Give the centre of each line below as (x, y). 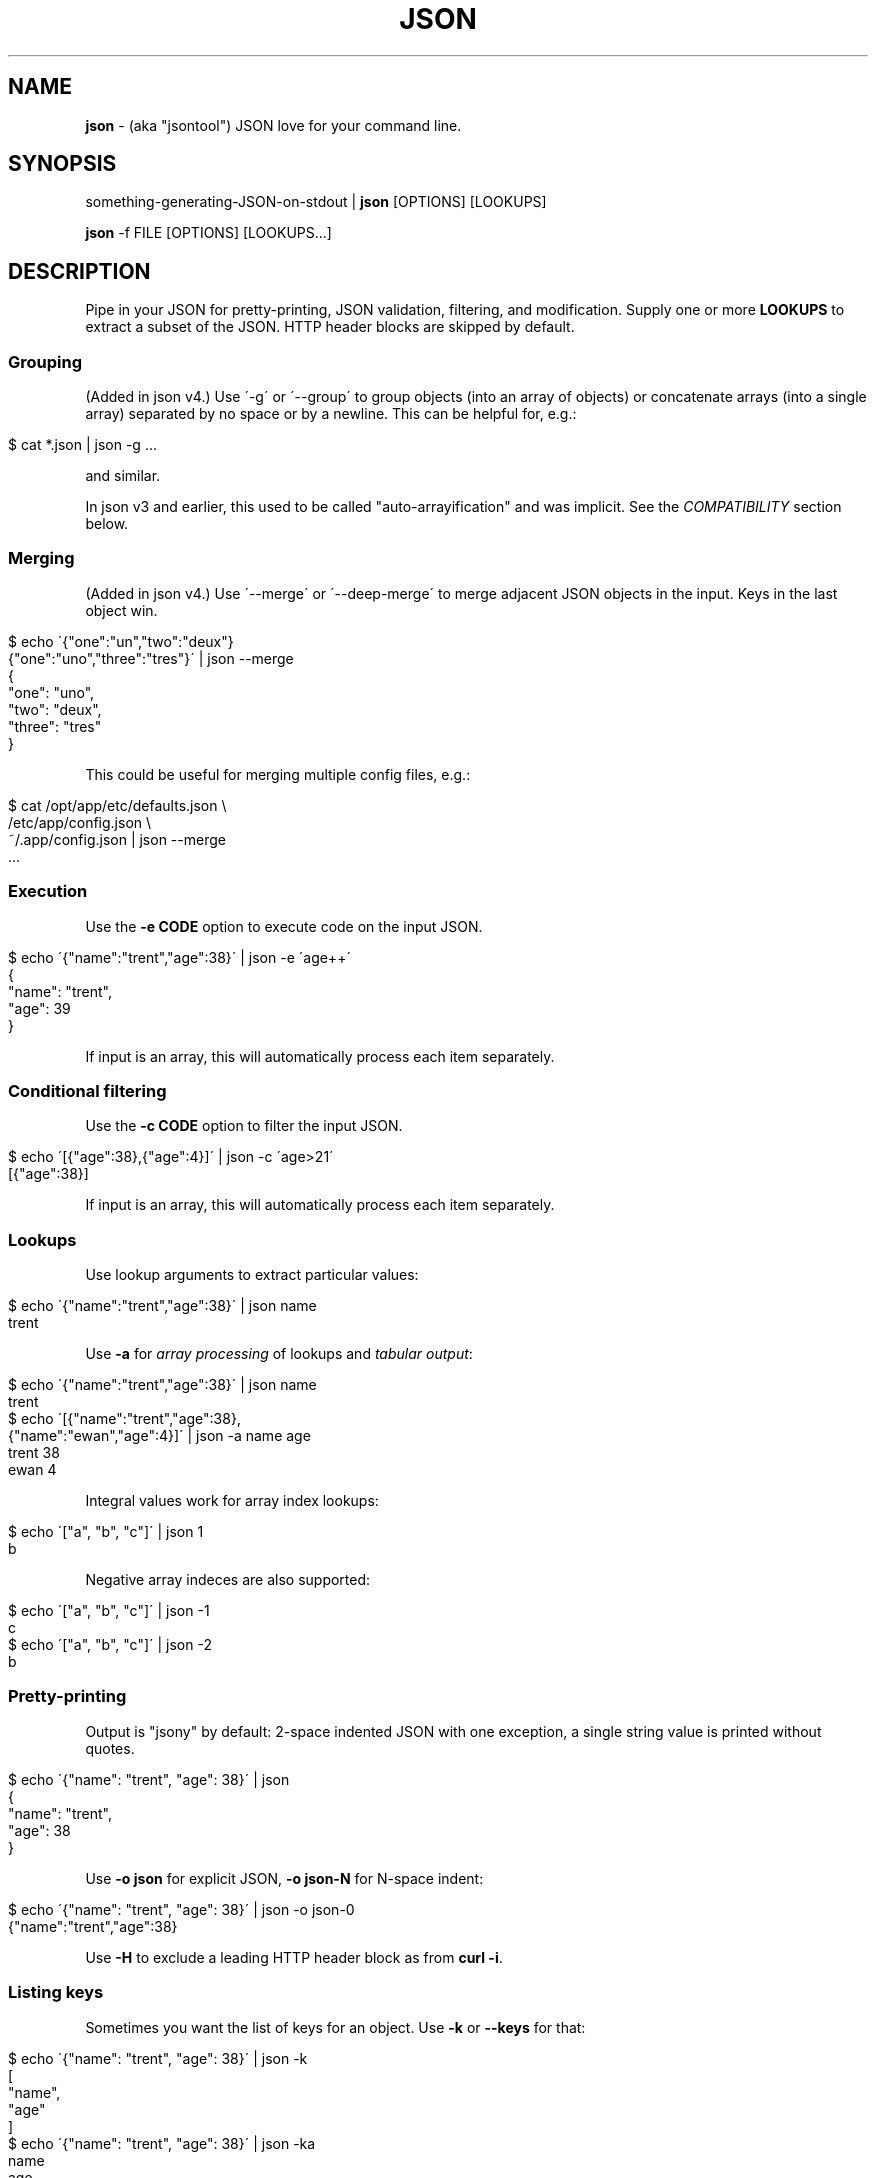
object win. (121, 610)
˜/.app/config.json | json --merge (117, 839)
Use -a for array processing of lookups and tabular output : (279, 1354)
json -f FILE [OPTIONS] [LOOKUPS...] (208, 233)
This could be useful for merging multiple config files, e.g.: (278, 774)
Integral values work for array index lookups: (232, 1501)
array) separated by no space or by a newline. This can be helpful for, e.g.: (331, 414)
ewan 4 (32, 1470)
